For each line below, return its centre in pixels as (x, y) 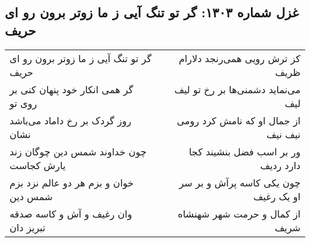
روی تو (24, 103)
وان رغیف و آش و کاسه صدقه (71, 213)
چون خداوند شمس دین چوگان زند (78, 151)
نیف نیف (283, 134)
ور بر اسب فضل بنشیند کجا (244, 151)
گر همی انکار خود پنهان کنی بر (72, 89)
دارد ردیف (280, 165)
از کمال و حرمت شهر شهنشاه (239, 213)
